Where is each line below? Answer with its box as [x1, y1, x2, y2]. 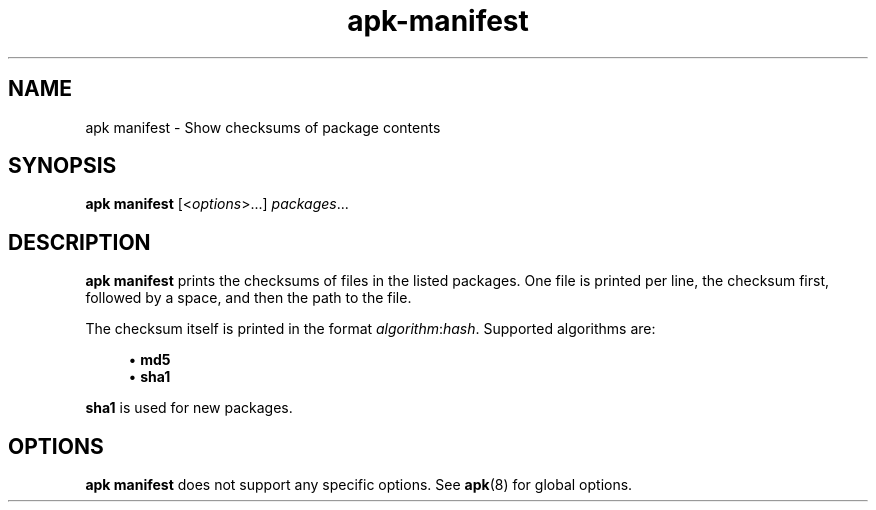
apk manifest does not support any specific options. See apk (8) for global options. [85, 476, 633, 494]
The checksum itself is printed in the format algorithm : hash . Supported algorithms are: [85, 320, 656, 338]
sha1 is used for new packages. [85, 399, 293, 417]
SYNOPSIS [8, 153, 117, 179]
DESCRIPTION [8, 229, 151, 255]
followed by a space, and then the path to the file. [85, 289, 412, 307]
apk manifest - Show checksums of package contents [85, 118, 441, 136]
